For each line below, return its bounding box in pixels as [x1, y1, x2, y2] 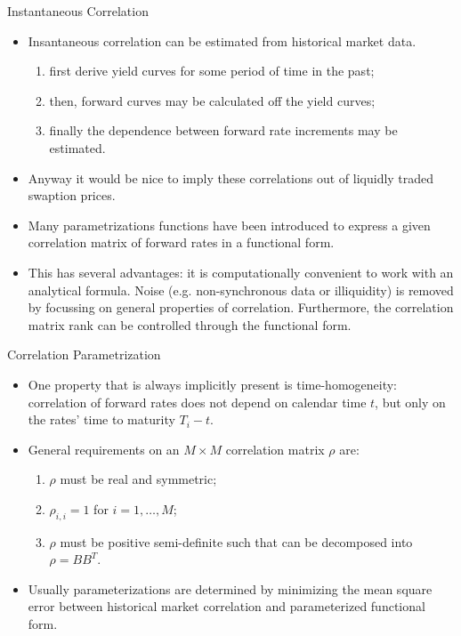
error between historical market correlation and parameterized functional [28, 597, 425, 616]
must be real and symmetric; [60, 470, 217, 488]
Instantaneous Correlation [7, 2, 149, 20]
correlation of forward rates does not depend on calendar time [28, 392, 367, 411]
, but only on [375, 392, 446, 411]
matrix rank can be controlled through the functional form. [28, 315, 352, 334]
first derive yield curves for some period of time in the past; [49, 61, 375, 80]
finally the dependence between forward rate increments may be [49, 121, 398, 140]
